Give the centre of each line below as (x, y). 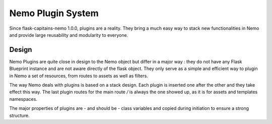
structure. (19, 115)
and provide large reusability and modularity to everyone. (69, 35)
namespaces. (23, 99)
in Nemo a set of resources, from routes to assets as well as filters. (79, 76)
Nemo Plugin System (54, 13)
